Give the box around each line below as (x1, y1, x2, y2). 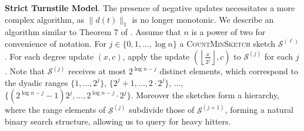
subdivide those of (129, 104, 195, 116)
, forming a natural (225, 104, 294, 116)
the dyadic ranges (5, 76, 68, 88)
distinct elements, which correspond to (159, 65, 298, 77)
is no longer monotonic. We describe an (132, 13, 274, 25)
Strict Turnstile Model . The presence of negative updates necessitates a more (5, 2, 295, 13)
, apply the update (122, 50, 190, 62)
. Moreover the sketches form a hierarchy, (131, 89, 280, 101)
